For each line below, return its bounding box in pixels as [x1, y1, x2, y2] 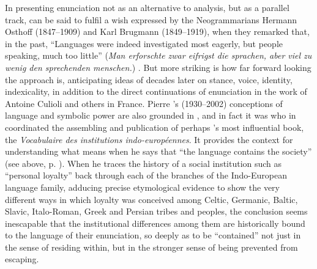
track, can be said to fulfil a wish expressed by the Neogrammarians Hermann [5, 13, 297, 26]
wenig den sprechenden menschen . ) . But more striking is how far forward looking [5, 61, 311, 73]
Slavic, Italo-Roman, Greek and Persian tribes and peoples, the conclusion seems [5, 205, 308, 218]
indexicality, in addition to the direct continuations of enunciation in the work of [5, 85, 307, 98]
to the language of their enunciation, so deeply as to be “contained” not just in [5, 229, 301, 241]
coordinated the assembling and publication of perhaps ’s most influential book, [5, 120, 304, 133]
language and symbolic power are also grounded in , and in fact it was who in [5, 109, 296, 122]
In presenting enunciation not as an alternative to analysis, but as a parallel [5, 1, 289, 13]
